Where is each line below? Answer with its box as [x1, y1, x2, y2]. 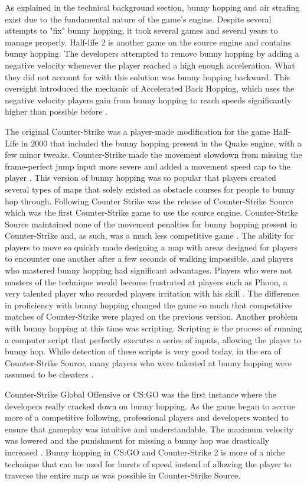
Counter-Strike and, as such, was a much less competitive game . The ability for [5, 229, 295, 242]
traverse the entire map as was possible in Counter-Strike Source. [5, 469, 241, 481]
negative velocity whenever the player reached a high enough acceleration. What [5, 58, 295, 71]
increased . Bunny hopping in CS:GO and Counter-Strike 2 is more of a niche [5, 445, 285, 458]
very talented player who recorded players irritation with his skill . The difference [5, 287, 299, 300]
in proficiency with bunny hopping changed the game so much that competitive [5, 298, 292, 311]
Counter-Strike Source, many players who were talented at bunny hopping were [5, 356, 292, 369]
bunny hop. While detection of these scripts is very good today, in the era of [5, 345, 281, 357]
